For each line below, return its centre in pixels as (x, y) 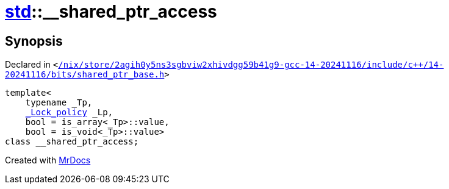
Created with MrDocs (48, 160)
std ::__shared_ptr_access (111, 12)
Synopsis (34, 41)
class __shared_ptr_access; (72, 142)
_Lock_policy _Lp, (69, 112)
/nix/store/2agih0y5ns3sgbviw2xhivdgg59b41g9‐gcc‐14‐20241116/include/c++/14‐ (251, 65)
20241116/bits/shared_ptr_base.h (85, 75)
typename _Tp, (59, 103)
